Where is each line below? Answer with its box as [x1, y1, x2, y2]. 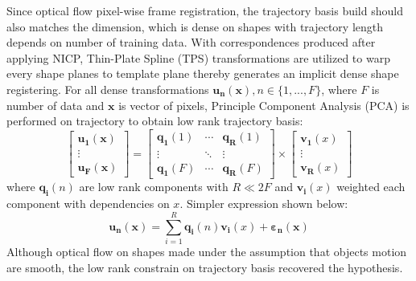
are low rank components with [79, 178, 229, 195]
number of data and [6, 96, 105, 113]
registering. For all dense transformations [6, 80, 209, 97]
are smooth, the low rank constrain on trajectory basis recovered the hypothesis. [6, 259, 403, 275]
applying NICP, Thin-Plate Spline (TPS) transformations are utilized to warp [6, 49, 390, 66]
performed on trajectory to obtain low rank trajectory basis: [6, 112, 303, 129]
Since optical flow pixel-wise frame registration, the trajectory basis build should [6, 2, 403, 18]
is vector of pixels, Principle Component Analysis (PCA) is [118, 96, 410, 113]
